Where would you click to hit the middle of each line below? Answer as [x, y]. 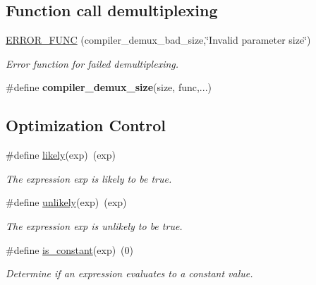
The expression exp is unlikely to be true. [94, 225]
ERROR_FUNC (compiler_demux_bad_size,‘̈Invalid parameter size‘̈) [158, 40]
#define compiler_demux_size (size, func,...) [109, 87]
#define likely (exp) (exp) [61, 155]
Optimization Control [86, 125]
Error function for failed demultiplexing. [92, 63]
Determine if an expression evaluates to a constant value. [129, 273]
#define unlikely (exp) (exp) [66, 202]
